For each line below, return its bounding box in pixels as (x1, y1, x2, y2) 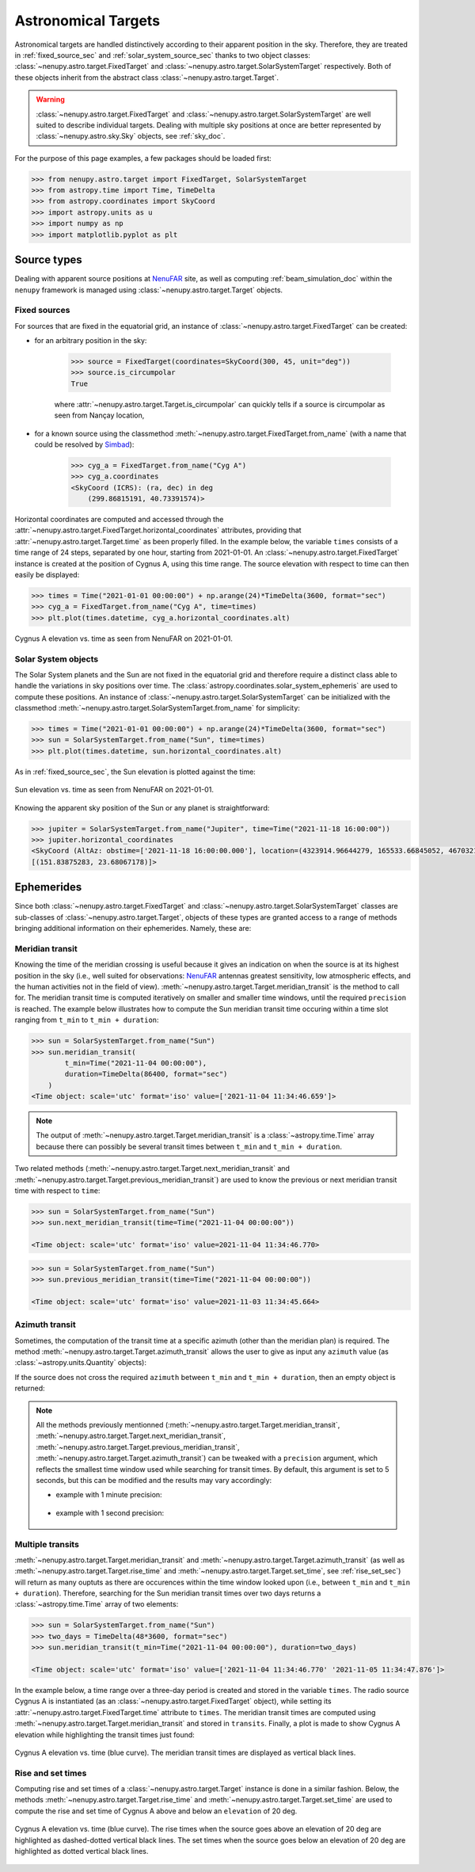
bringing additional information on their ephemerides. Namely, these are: (14, 924, 252, 933)
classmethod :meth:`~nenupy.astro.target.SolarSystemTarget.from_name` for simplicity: (14, 703, 301, 713)
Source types (14, 254, 82, 267)
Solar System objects (14, 654, 99, 665)
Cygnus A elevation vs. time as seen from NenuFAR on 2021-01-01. (14, 634, 234, 643)
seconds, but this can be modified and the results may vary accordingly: (36, 1475, 272, 1485)
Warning (36, 95, 65, 105)
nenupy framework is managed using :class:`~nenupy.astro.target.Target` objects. (14, 285, 283, 295)
